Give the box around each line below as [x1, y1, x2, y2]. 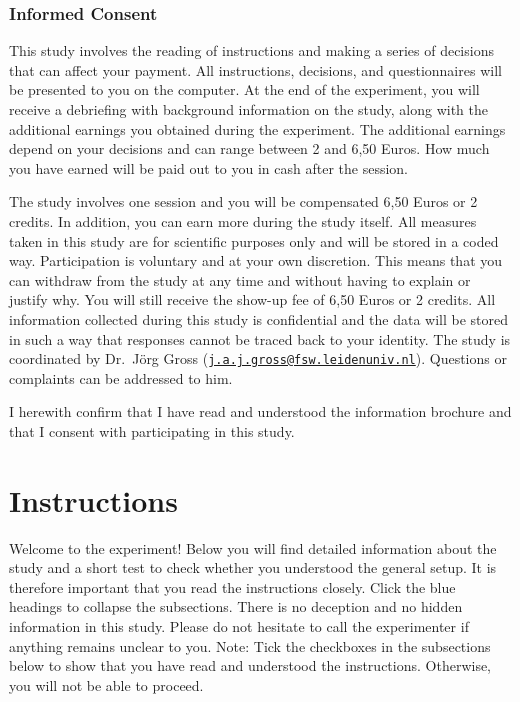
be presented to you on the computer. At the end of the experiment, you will [9, 79, 480, 100]
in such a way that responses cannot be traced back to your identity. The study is [9, 328, 511, 349]
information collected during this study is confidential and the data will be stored [9, 308, 509, 329]
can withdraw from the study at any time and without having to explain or [9, 269, 471, 290]
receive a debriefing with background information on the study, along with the [9, 99, 489, 119]
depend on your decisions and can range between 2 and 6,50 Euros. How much [9, 138, 490, 159]
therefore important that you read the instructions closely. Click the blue [9, 576, 456, 597]
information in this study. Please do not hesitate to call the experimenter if [9, 616, 469, 637]
